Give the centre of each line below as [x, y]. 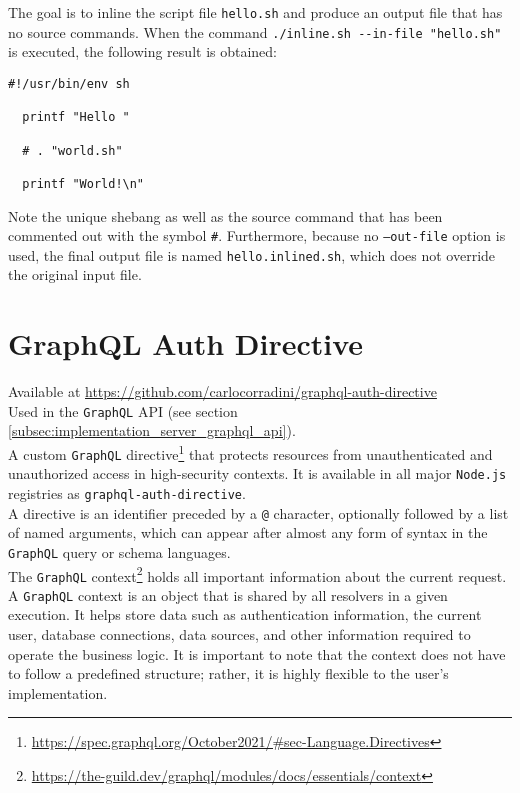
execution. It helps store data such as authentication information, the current [245, 614]
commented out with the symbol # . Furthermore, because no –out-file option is [257, 235]
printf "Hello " [76, 117]
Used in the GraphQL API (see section [123, 410]
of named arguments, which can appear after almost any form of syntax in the [248, 532]
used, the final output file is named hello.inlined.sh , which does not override [252, 254]
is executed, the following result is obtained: [142, 51]
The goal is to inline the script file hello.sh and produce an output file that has [255, 12]
